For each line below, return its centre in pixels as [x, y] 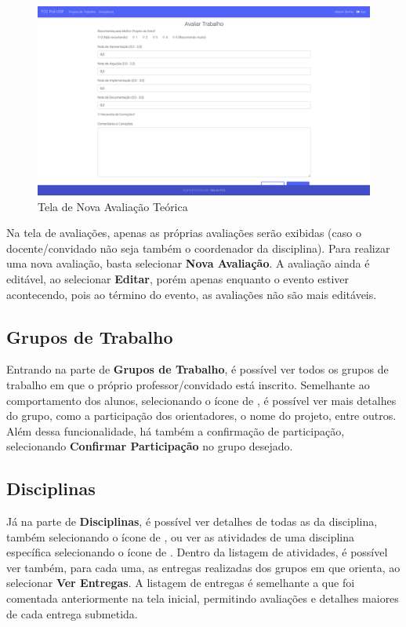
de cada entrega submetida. [72, 613]
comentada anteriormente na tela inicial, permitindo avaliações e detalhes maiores [203, 598]
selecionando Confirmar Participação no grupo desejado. [150, 446]
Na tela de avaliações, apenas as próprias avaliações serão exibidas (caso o [184, 233]
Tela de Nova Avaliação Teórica [113, 206]
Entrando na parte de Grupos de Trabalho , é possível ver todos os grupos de [198, 369]
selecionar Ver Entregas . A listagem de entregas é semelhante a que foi [181, 583]
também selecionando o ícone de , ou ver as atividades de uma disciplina [181, 536]
